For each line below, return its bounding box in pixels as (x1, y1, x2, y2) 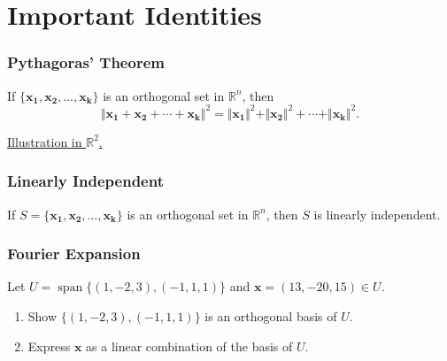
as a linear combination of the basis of (86, 336, 293, 355)
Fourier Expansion (7, 242, 141, 265)
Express (27, 336, 71, 355)
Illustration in (7, 132, 82, 150)
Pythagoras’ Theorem (7, 51, 165, 73)
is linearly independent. (313, 204, 441, 223)
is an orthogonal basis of (204, 306, 337, 325)
